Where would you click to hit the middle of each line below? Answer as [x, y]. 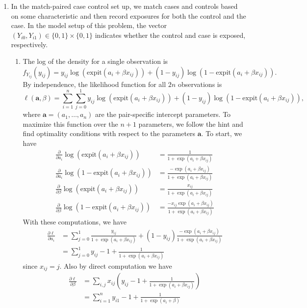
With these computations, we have [75, 221]
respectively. [29, 44]
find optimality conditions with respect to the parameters [109, 133]
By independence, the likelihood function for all [94, 84]
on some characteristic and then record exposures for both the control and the [128, 15]
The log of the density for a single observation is [95, 61]
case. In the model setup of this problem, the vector [89, 25]
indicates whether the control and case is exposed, [170, 35]
